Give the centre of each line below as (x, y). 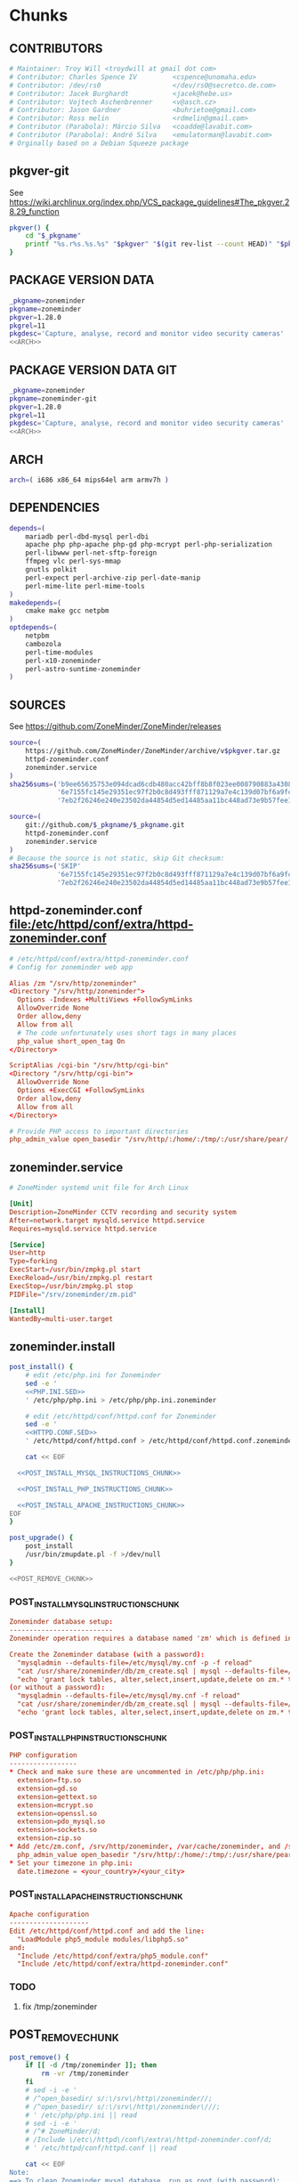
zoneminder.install (62, 1347)
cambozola (44, 644)
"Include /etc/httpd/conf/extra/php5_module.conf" (113, 1956)
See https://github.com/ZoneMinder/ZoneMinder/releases (115, 726)
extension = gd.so (47, 1789)
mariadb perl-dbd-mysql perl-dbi (87, 536)
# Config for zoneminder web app (71, 967)
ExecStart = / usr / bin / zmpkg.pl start (75, 1269)
